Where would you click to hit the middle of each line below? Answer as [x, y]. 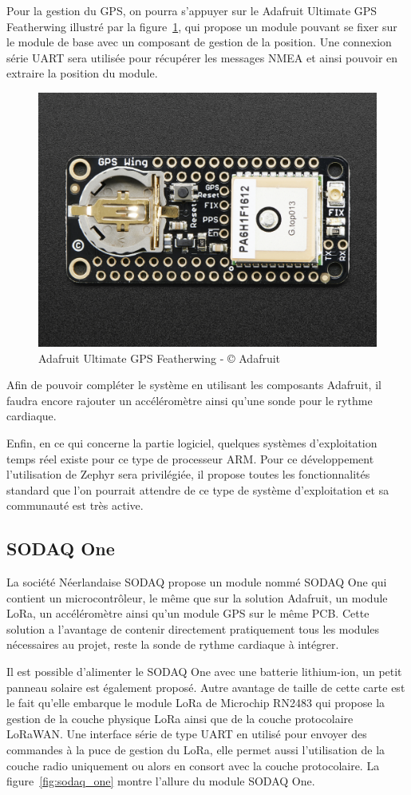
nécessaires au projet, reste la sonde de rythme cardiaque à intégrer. [173, 644]
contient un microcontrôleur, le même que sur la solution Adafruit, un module [197, 597]
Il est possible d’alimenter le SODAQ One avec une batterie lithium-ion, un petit [204, 672]
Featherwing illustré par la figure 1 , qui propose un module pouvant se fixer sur [202, 26]
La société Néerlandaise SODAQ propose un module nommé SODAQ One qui [197, 582]
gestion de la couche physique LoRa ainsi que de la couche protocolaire [180, 718]
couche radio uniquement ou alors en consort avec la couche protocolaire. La [193, 765]
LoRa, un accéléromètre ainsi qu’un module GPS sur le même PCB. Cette [188, 613]
